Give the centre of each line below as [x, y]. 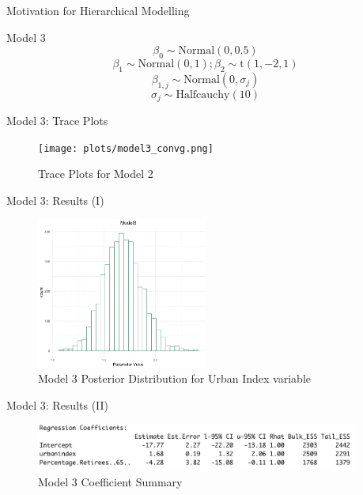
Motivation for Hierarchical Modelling [98, 10]
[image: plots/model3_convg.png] [126, 148]
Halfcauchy [203, 94]
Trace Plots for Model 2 [96, 174]
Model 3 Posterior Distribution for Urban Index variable [175, 378]
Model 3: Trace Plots [57, 121]
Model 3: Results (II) [58, 404]
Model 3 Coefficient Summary [110, 482]
